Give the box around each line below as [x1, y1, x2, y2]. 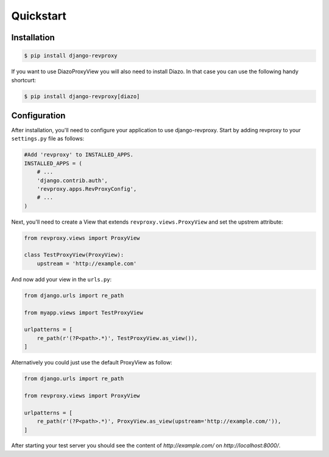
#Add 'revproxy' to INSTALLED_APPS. [24, 151, 134, 158]
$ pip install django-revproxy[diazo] [24, 93, 140, 100]
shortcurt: [11, 76, 37, 83]
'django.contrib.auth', [37, 177, 108, 184]
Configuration [11, 110, 66, 121]
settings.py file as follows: [11, 135, 85, 143]
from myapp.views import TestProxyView [24, 309, 143, 316]
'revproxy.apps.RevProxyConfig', [37, 185, 137, 192]
